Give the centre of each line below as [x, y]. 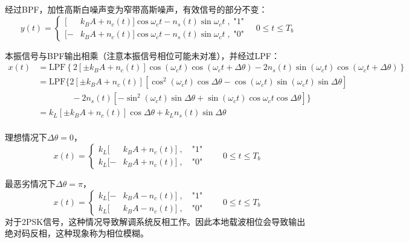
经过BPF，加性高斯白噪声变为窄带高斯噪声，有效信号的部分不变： [136, 9]
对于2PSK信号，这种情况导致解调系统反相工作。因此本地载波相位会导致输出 [155, 221]
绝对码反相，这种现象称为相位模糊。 [77, 233]
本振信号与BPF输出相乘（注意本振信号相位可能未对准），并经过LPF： [143, 55]
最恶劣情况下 [30, 183]
